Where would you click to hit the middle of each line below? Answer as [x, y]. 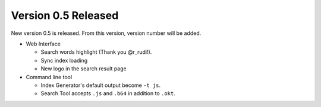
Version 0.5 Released [65, 15]
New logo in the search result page [84, 69]
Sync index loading [64, 60]
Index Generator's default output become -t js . [101, 85]
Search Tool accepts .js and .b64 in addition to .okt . [108, 93]
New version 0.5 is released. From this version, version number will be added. [106, 33]
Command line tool [49, 77]
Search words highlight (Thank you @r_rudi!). [96, 52]
